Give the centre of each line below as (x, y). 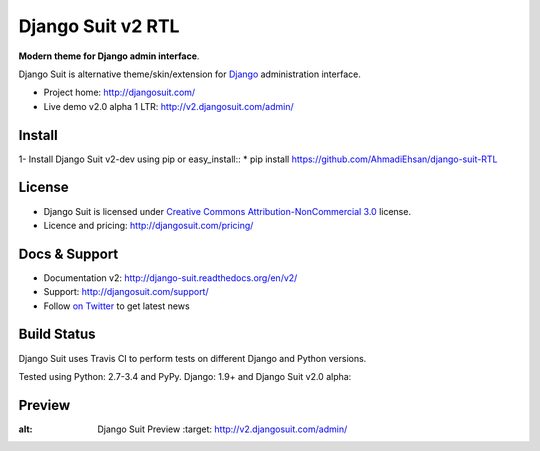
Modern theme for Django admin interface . (109, 56)
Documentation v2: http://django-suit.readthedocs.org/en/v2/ (170, 277)
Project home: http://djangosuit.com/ (119, 92)
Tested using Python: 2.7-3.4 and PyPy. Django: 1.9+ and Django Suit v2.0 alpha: (185, 376)
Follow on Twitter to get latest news (116, 306)
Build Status (57, 334)
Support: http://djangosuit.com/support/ (126, 292)
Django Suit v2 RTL (99, 26)
